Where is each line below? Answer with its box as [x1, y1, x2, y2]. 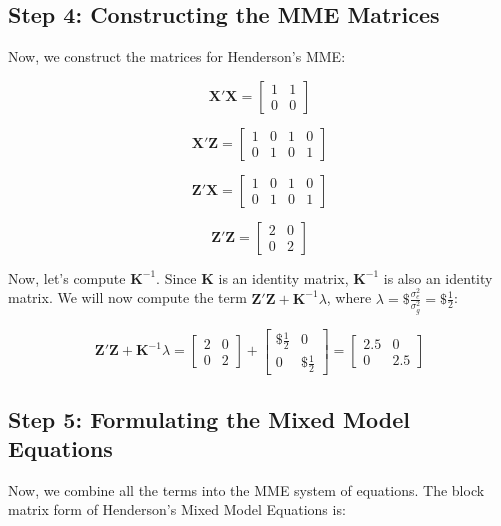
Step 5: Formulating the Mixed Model [8, 403, 410, 434]
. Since [156, 267, 197, 288]
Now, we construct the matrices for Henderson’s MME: [8, 46, 346, 67]
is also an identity [383, 267, 493, 288]
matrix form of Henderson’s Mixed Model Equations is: [8, 499, 346, 520]
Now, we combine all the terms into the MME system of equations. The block [8, 479, 485, 500]
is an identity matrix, [218, 267, 349, 288]
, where [326, 287, 372, 308]
